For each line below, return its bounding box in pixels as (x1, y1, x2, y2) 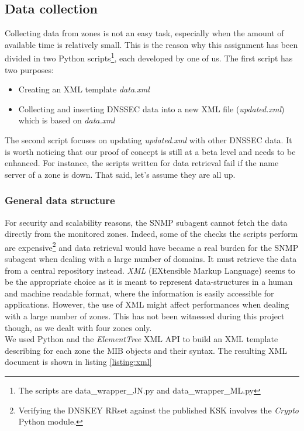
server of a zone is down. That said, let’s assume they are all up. (5, 168, 236, 180)
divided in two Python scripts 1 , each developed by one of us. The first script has (5, 50, 293, 64)
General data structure (5, 193, 115, 208)
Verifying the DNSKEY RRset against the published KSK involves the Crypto (18, 404, 299, 416)
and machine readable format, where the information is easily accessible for (5, 287, 274, 299)
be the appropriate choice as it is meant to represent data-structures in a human (5, 275, 293, 288)
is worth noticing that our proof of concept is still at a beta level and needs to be (5, 145, 296, 157)
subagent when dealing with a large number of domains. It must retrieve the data (5, 253, 297, 265)
